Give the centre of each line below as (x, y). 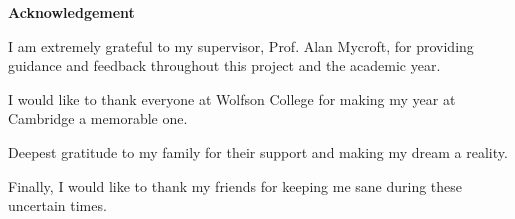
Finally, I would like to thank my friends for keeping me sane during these (235, 185)
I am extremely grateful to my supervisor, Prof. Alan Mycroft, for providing (241, 45)
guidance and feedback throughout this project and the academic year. (224, 65)
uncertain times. (57, 205)
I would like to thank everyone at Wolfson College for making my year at (232, 98)
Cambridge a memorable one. (98, 118)
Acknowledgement (71, 12)
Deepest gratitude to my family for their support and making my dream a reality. (258, 151)
